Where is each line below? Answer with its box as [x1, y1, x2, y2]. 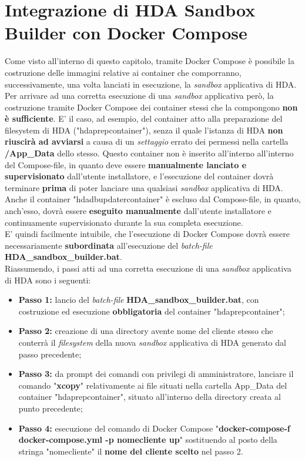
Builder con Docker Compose [5, 21, 247, 45]
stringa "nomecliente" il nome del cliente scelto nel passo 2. [18, 445, 243, 457]
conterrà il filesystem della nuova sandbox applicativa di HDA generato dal [18, 336, 286, 348]
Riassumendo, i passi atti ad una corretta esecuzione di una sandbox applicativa [5, 262, 291, 274]
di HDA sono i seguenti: [5, 273, 91, 286]
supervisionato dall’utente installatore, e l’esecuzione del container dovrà [5, 170, 274, 182]
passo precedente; [18, 348, 82, 360]
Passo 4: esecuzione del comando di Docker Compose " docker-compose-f [18, 422, 290, 434]
